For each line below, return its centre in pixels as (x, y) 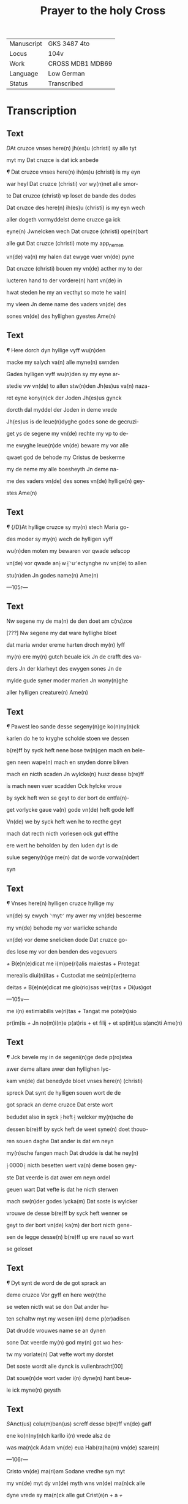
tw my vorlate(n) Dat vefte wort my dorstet (60, 1354)
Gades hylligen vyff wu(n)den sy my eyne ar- (63, 374)
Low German (66, 74)
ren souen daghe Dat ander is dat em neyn (60, 1141)
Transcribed (66, 83)
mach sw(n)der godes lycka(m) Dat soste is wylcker (72, 1201)
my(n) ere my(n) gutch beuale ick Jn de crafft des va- (74, 657)
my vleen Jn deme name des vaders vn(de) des (66, 304)
